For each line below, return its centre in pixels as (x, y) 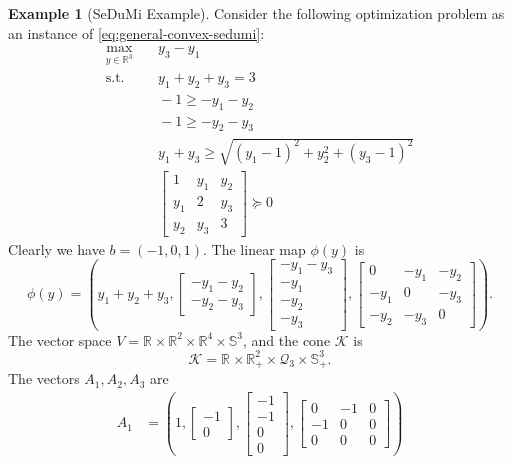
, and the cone (286, 339)
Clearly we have (56, 248)
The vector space (60, 339)
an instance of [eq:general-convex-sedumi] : (136, 32)
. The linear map (254, 248)
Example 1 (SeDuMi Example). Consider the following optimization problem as (256, 13)
